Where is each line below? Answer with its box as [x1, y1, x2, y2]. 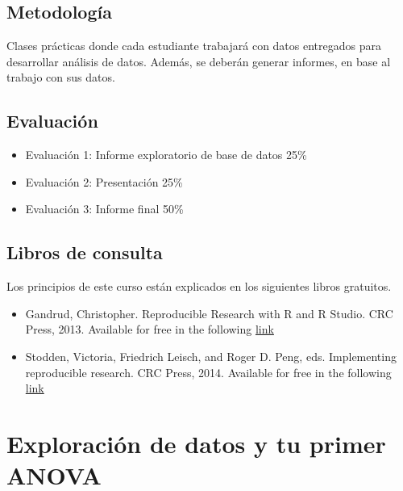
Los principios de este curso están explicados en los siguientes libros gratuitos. [6, 278, 392, 295]
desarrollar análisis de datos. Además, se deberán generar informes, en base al [6, 52, 391, 69]
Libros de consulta [6, 240, 163, 265]
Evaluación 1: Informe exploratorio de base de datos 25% [25, 146, 307, 163]
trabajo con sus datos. [6, 69, 115, 86]
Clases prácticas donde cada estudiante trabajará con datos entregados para [6, 37, 381, 54]
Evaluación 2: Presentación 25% [25, 173, 183, 190]
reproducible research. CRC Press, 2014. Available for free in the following [25, 363, 392, 380]
